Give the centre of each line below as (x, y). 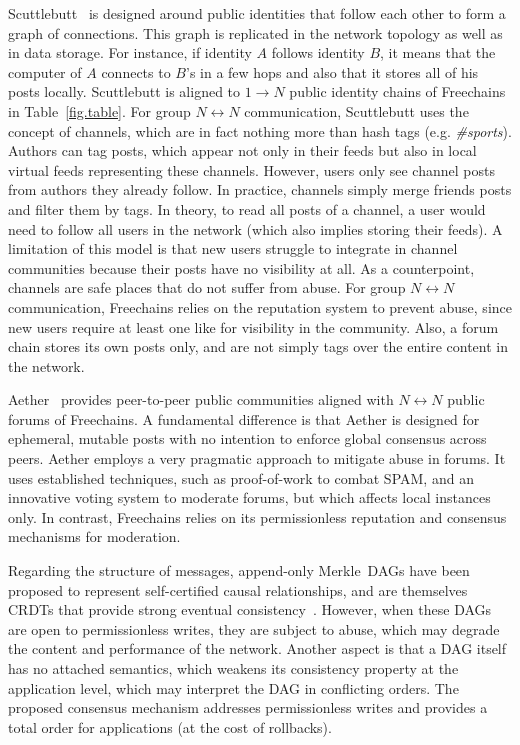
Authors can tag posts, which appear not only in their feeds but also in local (242, 150)
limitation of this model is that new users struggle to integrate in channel (233, 248)
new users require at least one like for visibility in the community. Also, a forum (253, 326)
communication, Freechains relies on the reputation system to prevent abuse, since (260, 306)
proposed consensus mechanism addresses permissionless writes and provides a (248, 707)
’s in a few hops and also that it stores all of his (332, 71)
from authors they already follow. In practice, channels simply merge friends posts (260, 189)
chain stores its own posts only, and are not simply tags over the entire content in (258, 346)
